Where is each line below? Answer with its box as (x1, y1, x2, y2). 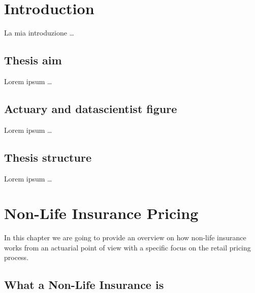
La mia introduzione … (4, 27, 74, 38)
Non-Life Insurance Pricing (4, 203, 199, 224)
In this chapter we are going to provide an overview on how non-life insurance (4, 232, 246, 243)
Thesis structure (4, 149, 91, 165)
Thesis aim (4, 52, 62, 68)
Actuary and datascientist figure (4, 100, 177, 116)
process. (4, 252, 29, 263)
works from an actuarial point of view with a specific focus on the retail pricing (4, 242, 251, 252)
